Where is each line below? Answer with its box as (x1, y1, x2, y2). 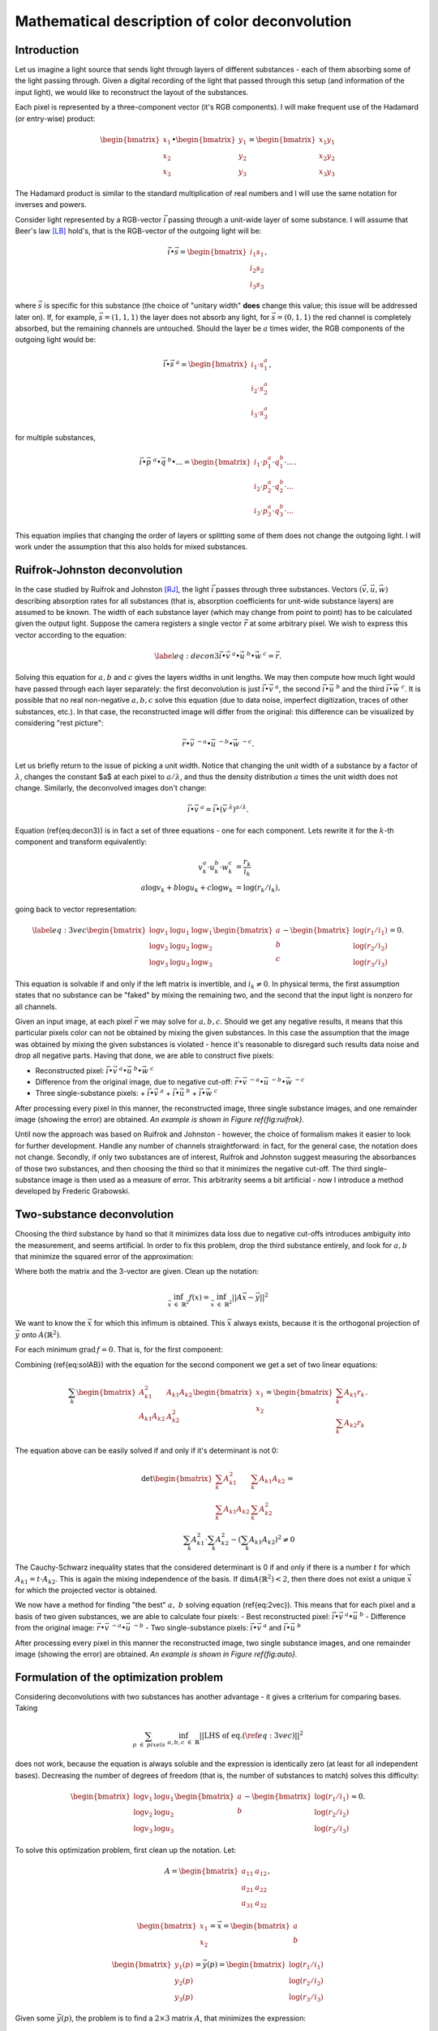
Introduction (15, 43, 79, 57)
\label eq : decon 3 (154, 652, 219, 661)
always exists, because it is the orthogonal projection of (233, 1319, 420, 1328)
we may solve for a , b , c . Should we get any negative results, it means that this (140, 1016, 403, 1026)
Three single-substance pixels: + (35, 1089, 146, 1098)
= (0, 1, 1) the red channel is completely (277, 312, 412, 322)
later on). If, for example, (15, 312, 97, 322)
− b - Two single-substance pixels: (133, 1622, 249, 1633)
